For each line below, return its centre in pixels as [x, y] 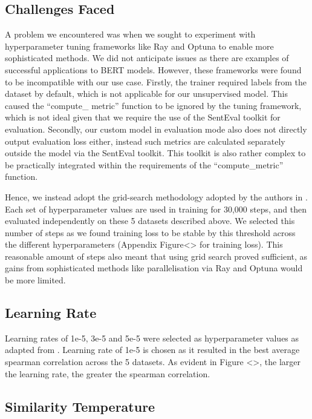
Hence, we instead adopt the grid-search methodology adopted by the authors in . [156, 196]
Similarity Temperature [80, 406]
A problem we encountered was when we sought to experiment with [130, 34]
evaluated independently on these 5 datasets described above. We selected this [150, 221]
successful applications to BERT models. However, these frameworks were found [153, 69]
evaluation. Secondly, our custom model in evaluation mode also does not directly [156, 129]
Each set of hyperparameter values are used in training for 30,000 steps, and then [156, 209]
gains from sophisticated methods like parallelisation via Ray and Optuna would [154, 268]
